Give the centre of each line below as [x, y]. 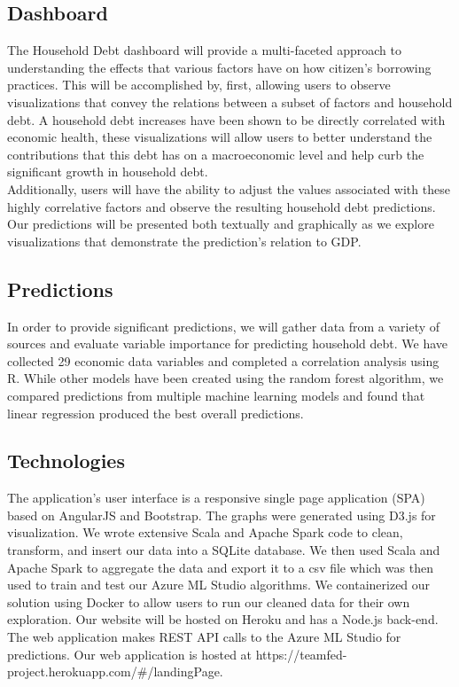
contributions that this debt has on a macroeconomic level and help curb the [216, 154]
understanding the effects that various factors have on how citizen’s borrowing [219, 67]
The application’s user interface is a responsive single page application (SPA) [216, 498]
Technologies [66, 461]
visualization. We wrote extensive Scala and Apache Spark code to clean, [205, 532]
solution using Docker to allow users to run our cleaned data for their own [209, 601]
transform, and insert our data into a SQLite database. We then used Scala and [224, 550]
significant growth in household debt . [108, 172]
